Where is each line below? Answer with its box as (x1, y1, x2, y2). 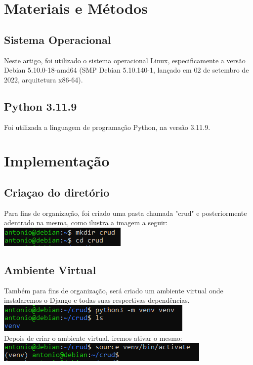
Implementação (4, 151, 110, 171)
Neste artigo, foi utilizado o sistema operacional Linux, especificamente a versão (4, 55, 246, 65)
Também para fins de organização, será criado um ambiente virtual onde (4, 285, 223, 295)
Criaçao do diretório (4, 184, 110, 200)
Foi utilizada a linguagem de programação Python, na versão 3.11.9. (4, 122, 211, 132)
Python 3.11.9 (4, 98, 77, 114)
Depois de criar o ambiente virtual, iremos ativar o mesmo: (4, 332, 182, 343)
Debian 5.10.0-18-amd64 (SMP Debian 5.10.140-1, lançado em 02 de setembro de (4, 65, 249, 75)
